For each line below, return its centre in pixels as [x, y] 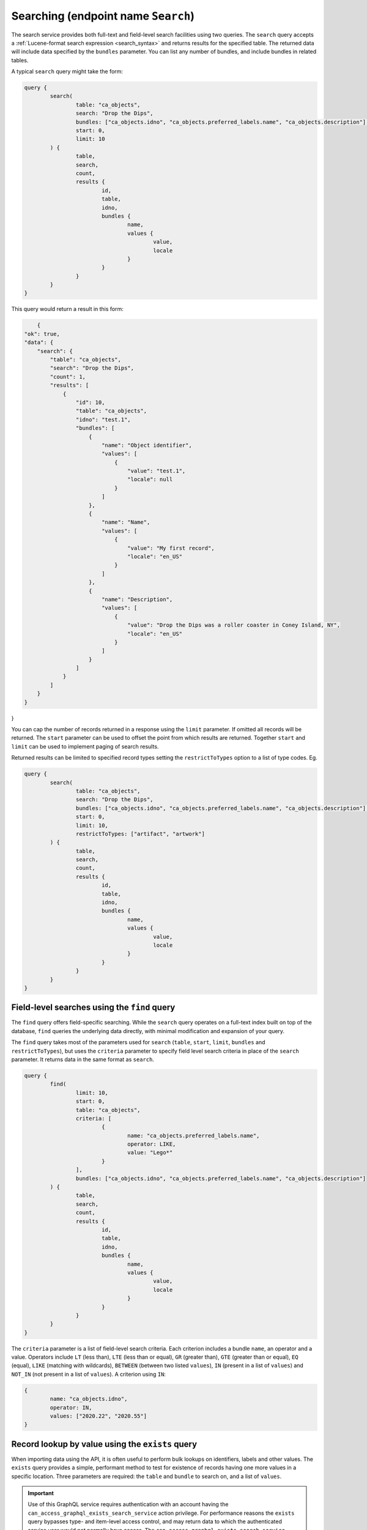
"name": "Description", [137, 599]
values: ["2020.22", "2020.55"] [98, 1416]
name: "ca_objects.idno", [89, 1399]
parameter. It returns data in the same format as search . [83, 1059]
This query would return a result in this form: [67, 309]
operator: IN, [71, 1407]
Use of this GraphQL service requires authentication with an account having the [128, 1504]
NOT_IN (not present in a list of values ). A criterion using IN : [89, 1374]
